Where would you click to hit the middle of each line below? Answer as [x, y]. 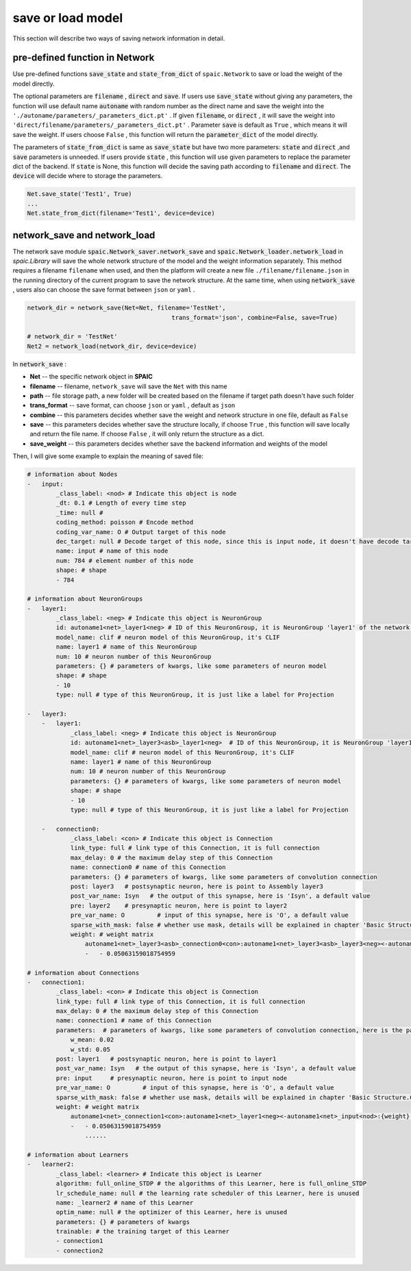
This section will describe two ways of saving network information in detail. [119, 38]
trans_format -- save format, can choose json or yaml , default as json [133, 405]
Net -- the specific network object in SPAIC [91, 377]
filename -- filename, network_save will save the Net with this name [128, 386]
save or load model [68, 18]
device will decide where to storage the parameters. [88, 176]
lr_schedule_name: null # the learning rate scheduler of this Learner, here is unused [208, 1193]
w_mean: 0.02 [92, 1040]
